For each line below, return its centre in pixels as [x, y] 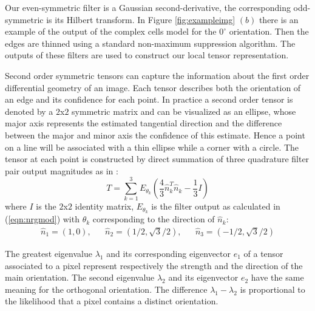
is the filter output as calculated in [216, 206]
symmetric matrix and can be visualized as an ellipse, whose [184, 111]
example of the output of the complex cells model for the [111, 31]
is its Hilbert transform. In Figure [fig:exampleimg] [141, 19]
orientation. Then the [269, 31]
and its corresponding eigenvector [168, 253]
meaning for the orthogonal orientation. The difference [106, 289]
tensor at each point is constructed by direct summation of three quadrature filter [157, 159]
